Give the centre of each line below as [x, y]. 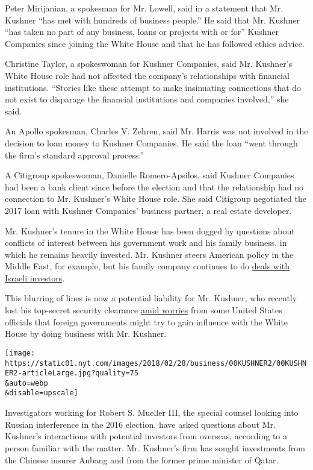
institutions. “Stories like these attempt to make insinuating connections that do [153, 87]
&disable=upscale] [42, 393]
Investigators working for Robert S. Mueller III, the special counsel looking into [152, 412]
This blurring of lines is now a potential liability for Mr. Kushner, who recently [151, 298]
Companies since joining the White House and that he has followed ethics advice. [155, 43]
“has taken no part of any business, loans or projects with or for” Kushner [142, 32]
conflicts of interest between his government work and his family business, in [146, 243]
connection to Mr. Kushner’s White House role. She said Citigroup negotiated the [156, 199]
